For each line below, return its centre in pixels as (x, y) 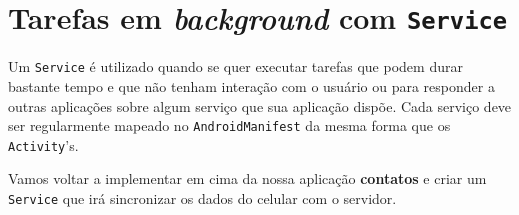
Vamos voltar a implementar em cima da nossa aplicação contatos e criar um (247, 178)
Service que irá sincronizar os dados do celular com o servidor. (202, 198)
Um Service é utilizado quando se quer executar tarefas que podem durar (235, 66)
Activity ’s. (43, 144)
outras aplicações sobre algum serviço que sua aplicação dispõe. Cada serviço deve (260, 105)
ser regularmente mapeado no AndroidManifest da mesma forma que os (229, 125)
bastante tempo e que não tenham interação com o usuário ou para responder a (251, 85)
